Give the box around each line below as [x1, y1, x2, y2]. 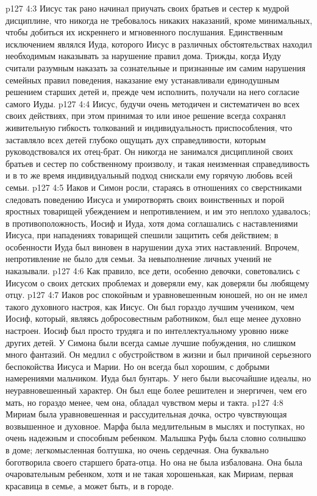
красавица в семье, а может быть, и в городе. [5, 479, 174, 492]
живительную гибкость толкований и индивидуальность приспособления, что [5, 121, 293, 133]
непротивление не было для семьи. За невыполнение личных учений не [5, 252, 272, 265]
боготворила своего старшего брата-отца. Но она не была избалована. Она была [5, 455, 303, 468]
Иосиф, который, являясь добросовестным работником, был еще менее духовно [5, 312, 301, 325]
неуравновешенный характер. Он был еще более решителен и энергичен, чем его [5, 384, 307, 396]
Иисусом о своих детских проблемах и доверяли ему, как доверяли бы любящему [5, 276, 310, 289]
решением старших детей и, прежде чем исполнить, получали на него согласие [5, 85, 299, 98]
